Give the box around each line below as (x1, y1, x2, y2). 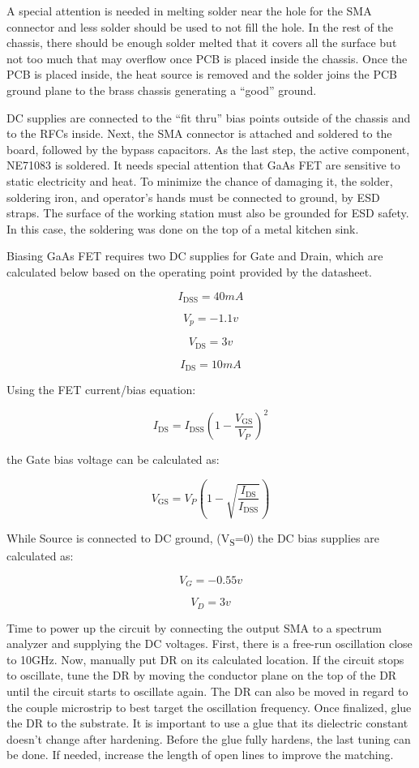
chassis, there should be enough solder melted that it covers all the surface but (6, 34, 397, 51)
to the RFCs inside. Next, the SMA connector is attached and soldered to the (6, 125, 392, 142)
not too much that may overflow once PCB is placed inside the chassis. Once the (6, 49, 408, 67)
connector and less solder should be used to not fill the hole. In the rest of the (6, 18, 393, 35)
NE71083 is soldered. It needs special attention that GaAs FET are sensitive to (6, 157, 400, 174)
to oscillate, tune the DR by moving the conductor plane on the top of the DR (6, 667, 397, 684)
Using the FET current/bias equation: (6, 381, 196, 398)
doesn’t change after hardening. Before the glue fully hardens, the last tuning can (6, 730, 411, 747)
